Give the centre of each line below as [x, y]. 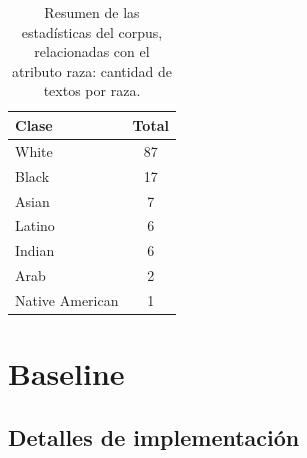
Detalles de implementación [154, 436]
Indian [35, 250]
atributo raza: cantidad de [92, 70]
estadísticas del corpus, [92, 31]
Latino [35, 225]
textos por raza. [92, 90]
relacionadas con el [92, 51]
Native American [67, 299]
